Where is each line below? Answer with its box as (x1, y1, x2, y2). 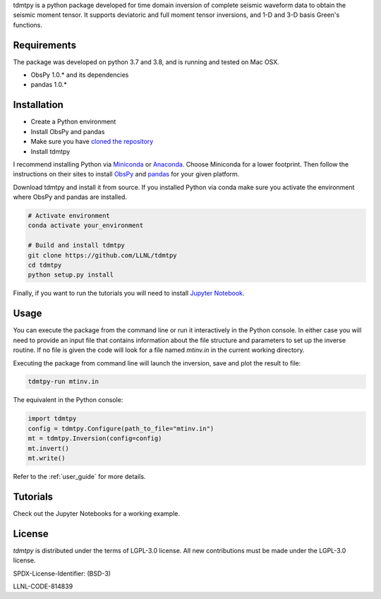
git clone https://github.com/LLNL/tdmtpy (28, 251, 177, 259)
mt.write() (28, 454, 66, 462)
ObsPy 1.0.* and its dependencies (30, 71, 129, 79)
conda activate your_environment (28, 222, 144, 229)
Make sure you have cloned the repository (30, 138, 154, 146)
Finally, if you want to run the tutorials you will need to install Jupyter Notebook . (13, 289, 245, 298)
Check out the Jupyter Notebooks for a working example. (13, 509, 180, 518)
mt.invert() (28, 444, 70, 452)
